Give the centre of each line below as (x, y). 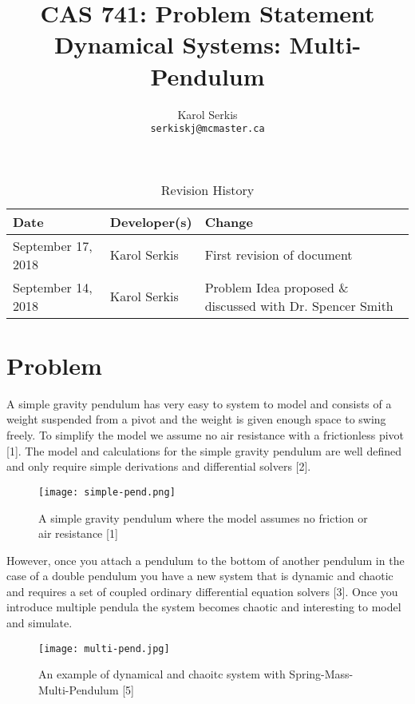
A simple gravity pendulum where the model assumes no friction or (203, 517)
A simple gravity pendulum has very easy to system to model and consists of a (199, 403)
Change (229, 221)
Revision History (207, 189)
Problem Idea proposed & (277, 287)
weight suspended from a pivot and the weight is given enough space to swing (196, 419)
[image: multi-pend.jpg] (104, 648)
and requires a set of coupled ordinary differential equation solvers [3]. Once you (202, 591)
